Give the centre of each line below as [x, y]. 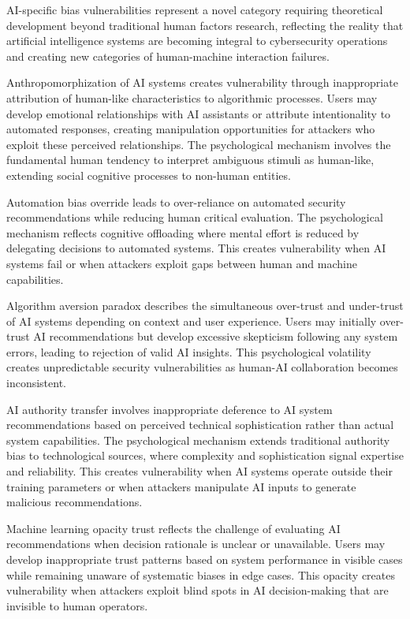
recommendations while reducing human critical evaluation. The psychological [195, 217]
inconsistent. [36, 383]
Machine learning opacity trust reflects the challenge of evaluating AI [173, 528]
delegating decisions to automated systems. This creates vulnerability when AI [196, 248]
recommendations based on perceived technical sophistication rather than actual [200, 425]
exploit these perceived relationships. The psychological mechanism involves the [199, 144]
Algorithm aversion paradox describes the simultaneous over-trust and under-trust [205, 306]
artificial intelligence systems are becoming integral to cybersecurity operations [197, 41]
